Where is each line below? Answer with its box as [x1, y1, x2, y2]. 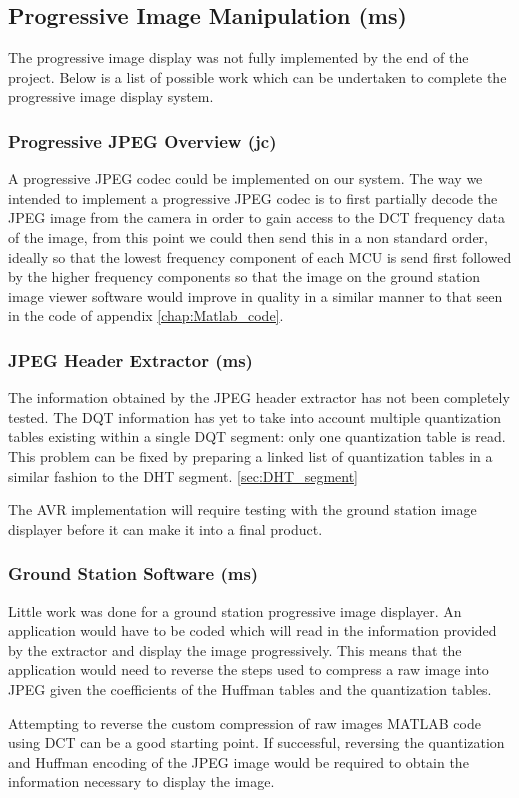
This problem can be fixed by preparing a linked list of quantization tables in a [8, 445, 493, 466]
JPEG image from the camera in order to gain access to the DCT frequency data [8, 207, 506, 228]
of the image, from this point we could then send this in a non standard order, [8, 226, 488, 247]
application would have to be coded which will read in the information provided [8, 620, 497, 641]
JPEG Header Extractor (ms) [8, 347, 253, 372]
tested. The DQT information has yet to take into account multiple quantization [8, 406, 502, 427]
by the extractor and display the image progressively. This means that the [8, 639, 462, 660]
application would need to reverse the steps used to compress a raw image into [8, 659, 489, 680]
